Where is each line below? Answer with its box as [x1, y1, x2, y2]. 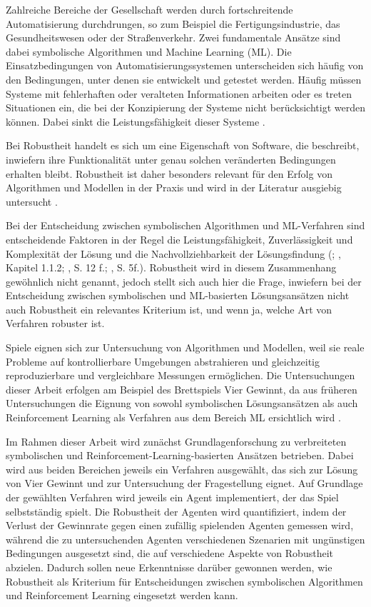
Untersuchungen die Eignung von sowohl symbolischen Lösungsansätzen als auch [6, 396, 358, 411]
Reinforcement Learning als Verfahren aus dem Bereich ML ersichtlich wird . [6, 410, 341, 425]
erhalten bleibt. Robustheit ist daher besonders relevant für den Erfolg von [6, 166, 332, 181]
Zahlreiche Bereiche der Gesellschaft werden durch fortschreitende [6, 2, 293, 16]
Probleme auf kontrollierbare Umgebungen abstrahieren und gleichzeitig [6, 353, 320, 368]
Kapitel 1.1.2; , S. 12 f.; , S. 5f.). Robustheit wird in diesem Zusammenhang [6, 260, 337, 275]
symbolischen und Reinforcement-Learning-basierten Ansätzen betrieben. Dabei [6, 448, 354, 463]
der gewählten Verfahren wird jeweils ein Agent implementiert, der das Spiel [6, 490, 339, 504]
